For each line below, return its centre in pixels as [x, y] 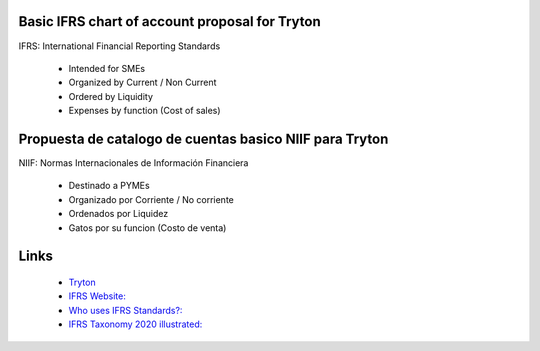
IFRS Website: [97, 296]
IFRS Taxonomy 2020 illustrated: [135, 324]
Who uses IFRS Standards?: [125, 310]
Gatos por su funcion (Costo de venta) [147, 227]
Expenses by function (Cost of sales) [144, 111]
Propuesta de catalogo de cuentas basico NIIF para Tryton [203, 138]
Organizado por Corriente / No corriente [151, 199]
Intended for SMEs [106, 68]
